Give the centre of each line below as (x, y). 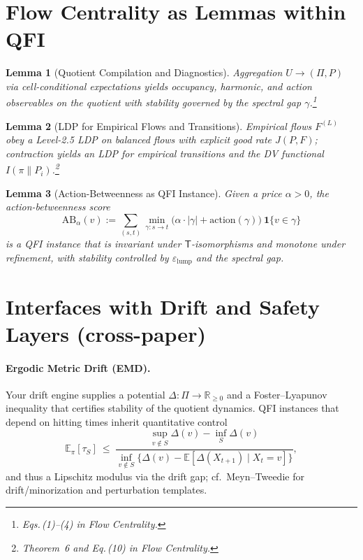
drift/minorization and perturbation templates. (106, 490)
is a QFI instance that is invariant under (94, 244)
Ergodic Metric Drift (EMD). (78, 367)
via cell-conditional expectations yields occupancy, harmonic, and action (159, 86)
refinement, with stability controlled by (87, 257)
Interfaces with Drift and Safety (163, 306)
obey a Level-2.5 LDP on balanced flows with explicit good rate (139, 139)
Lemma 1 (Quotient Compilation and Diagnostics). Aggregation (144, 72)
